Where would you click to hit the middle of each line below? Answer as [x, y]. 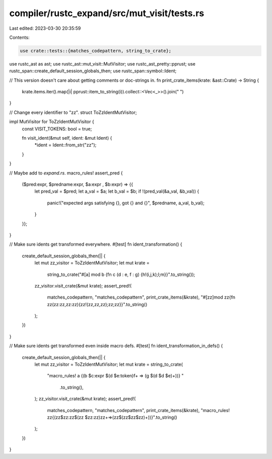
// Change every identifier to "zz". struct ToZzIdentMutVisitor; [73, 112]
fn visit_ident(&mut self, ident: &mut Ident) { [67, 138]
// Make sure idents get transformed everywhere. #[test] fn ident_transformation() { [96, 244]
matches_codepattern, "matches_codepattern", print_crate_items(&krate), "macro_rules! [139, 410]
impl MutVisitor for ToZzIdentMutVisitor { [52, 122]
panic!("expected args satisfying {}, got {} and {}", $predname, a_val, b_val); [126, 203]
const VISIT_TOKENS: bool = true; [57, 129]
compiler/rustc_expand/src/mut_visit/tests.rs [107, 13]
